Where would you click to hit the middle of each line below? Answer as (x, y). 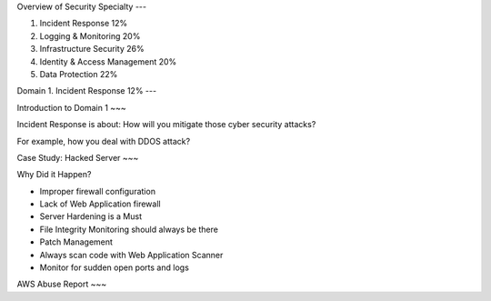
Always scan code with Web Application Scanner (131, 255)
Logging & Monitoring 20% (90, 35)
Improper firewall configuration (98, 191)
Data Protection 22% (79, 74)
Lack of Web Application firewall (100, 204)
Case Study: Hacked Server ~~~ (78, 157)
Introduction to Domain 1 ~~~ (71, 107)
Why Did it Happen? (54, 175)
